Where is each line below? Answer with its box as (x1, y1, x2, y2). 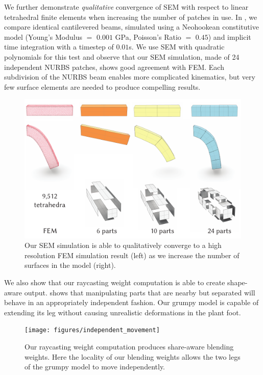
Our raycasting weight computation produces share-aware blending (25, 341, 234, 352)
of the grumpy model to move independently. (25, 361, 165, 372)
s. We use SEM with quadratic (129, 41, 225, 52)
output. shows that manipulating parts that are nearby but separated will (24, 287, 255, 297)
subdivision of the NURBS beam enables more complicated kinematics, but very (4, 71, 255, 82)
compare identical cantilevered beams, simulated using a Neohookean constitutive (4, 21, 259, 32)
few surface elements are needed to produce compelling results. (4, 81, 201, 92)
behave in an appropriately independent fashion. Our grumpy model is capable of (4, 297, 259, 308)
